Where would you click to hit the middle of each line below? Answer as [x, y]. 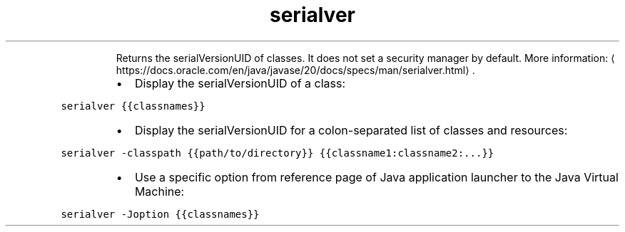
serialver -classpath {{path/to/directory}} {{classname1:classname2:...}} [278, 153]
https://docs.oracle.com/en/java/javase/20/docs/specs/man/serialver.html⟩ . [295, 70]
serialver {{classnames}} [133, 106]
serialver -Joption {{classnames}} [160, 214]
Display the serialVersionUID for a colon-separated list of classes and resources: [351, 130]
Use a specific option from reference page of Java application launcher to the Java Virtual [376, 177]
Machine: [159, 191]
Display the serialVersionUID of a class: [240, 83]
